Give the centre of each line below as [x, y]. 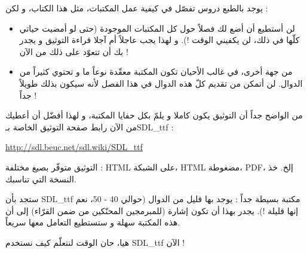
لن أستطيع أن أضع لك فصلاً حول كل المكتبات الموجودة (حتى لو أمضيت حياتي [157, 28]
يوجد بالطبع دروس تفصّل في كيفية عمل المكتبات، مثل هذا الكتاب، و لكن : [137, 8]
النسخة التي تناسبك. [41, 179]
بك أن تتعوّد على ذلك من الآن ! [74, 51]
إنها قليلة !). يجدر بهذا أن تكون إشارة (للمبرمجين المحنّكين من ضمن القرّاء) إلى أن [152, 210]
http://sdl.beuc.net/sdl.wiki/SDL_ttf [74, 147]
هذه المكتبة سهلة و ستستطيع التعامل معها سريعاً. [93, 222]
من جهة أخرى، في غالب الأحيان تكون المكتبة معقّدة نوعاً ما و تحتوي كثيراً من [156, 71]
